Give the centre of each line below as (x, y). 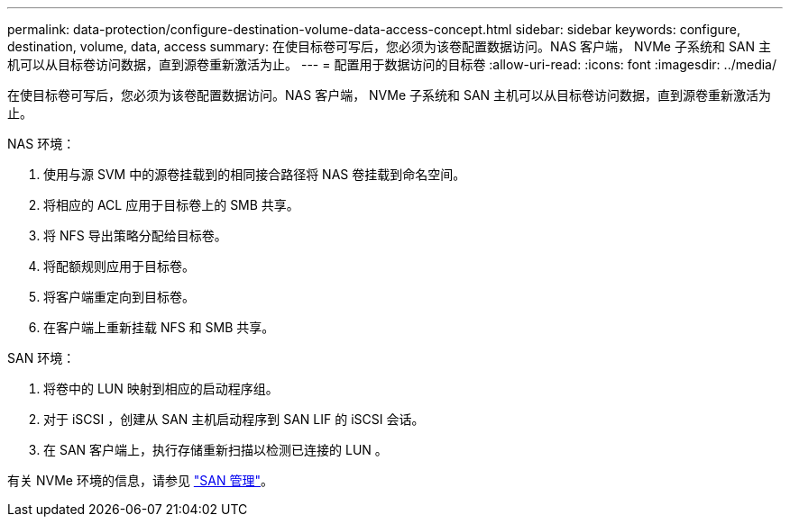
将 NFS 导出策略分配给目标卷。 (135, 235)
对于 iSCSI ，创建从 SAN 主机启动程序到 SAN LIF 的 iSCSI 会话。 (234, 419)
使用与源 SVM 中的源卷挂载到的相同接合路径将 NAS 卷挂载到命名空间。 (255, 174)
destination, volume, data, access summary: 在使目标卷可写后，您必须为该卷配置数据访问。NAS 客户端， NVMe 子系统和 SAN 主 (390, 46)
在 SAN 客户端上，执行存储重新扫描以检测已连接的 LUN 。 (216, 450)
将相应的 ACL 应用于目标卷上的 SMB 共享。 (171, 205)
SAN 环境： (41, 358)
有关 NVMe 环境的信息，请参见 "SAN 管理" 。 (140, 480)
